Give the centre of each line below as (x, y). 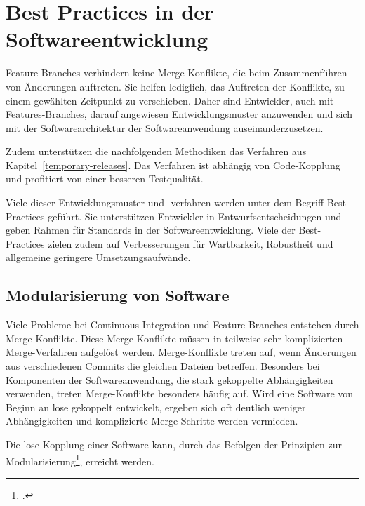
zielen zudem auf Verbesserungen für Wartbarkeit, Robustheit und (191, 243)
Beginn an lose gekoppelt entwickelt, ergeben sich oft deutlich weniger (156, 407)
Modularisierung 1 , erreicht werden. (80, 460)
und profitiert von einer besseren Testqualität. (105, 179)
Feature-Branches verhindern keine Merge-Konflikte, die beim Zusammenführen (177, 73)
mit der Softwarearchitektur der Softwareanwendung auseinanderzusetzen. (165, 127)
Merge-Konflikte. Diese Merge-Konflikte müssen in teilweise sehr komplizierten (174, 338)
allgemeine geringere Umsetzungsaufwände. (98, 257)
